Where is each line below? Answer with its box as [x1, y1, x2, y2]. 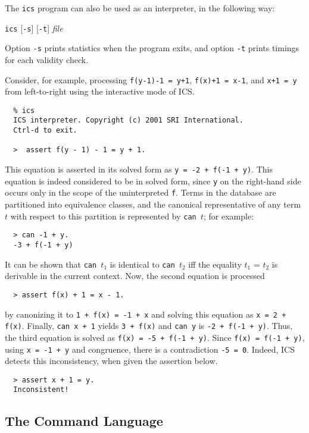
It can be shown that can [5, 258, 97, 270]
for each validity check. [5, 53, 89, 65]
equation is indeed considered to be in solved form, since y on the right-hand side [5, 174, 301, 187]
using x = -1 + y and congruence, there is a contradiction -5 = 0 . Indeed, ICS [5, 343, 295, 355]
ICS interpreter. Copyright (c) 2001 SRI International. [13, 116, 244, 125]
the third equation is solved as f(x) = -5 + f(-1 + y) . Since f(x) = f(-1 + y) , [5, 331, 305, 343]
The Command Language [5, 412, 163, 430]
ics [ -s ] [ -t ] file [5, 21, 63, 34]
